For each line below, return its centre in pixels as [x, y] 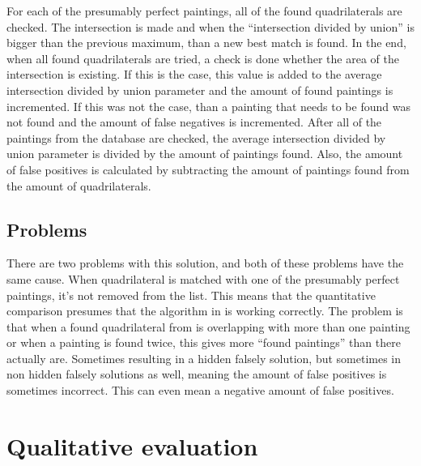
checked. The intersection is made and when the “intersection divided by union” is [210, 26]
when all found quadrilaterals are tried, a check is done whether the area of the [203, 58]
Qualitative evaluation [132, 445]
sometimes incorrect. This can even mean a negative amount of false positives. [200, 390]
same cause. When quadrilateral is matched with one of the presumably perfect [203, 278]
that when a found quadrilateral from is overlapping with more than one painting [208, 326]
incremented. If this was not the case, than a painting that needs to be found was [208, 106]
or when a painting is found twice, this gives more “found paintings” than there [204, 342]
